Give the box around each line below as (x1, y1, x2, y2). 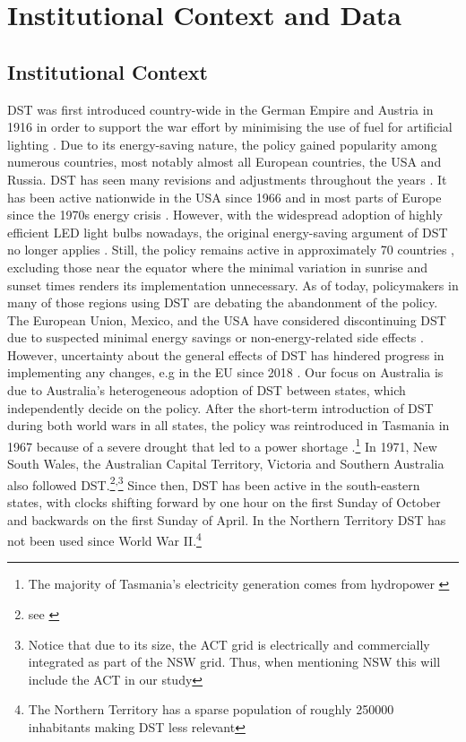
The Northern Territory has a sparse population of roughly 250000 (28, 700, 394, 719)
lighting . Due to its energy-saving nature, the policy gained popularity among (7, 134, 437, 153)
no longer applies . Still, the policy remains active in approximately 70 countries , (7, 240, 454, 259)
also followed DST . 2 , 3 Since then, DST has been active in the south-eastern (7, 472, 420, 494)
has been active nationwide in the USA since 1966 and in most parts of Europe (7, 187, 442, 206)
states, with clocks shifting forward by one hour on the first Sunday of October (7, 492, 441, 511)
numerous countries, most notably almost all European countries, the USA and (7, 152, 442, 171)
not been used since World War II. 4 (7, 529, 202, 549)
